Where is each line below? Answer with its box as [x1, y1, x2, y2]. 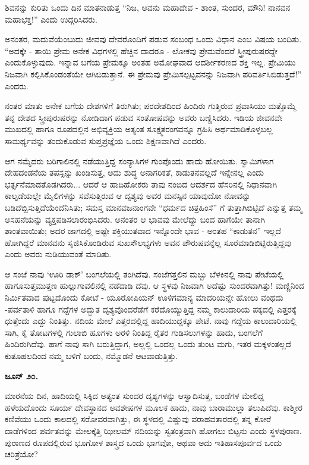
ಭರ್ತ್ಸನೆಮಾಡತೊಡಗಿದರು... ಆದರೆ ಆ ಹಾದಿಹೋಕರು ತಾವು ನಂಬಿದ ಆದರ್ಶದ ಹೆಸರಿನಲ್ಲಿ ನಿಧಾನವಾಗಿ [5, 177, 278, 190]
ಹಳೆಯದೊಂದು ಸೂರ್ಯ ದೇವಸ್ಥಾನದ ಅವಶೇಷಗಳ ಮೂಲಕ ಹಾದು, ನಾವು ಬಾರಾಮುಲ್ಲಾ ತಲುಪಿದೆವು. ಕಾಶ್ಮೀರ [5, 401, 302, 413]
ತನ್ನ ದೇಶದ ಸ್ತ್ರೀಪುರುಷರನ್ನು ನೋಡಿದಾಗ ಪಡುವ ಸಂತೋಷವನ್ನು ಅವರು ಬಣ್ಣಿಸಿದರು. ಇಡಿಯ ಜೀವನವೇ [5, 111, 283, 123]
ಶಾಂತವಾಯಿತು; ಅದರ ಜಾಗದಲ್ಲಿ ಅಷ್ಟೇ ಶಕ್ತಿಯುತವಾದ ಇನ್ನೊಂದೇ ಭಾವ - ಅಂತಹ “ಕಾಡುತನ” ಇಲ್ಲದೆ [5, 224, 282, 237]
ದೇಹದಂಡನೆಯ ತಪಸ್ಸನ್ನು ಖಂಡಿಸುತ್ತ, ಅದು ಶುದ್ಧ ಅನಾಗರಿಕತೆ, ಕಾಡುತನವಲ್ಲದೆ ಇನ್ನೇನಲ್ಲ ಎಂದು [5, 166, 264, 179]
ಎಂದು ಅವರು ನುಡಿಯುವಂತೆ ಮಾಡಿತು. [5, 248, 112, 260]
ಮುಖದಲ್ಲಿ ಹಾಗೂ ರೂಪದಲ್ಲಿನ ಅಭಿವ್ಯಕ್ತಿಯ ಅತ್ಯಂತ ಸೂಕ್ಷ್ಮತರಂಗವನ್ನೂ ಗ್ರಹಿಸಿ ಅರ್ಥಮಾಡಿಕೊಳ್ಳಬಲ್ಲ [5, 123, 273, 135]
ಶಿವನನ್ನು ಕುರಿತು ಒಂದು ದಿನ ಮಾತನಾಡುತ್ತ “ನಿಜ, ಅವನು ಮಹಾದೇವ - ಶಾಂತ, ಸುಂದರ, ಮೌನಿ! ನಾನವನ [5, 1, 291, 13]
